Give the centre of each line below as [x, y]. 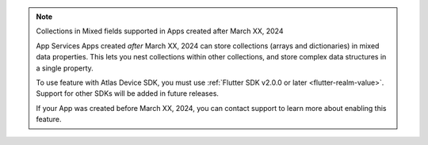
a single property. [65, 68]
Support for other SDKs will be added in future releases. [128, 93]
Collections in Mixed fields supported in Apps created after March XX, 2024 [160, 31]
